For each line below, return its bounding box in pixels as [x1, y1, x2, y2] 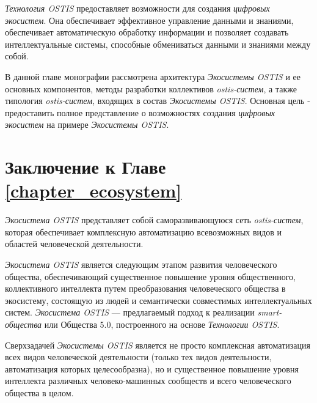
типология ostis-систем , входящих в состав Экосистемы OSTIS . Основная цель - [5, 94, 310, 107]
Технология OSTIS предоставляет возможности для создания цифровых [5, 2, 270, 14]
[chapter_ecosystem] [5, 178, 182, 203]
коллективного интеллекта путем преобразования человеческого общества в [5, 282, 286, 295]
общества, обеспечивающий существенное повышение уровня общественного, [5, 270, 296, 283]
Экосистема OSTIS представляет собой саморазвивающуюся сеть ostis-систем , [5, 213, 304, 226]
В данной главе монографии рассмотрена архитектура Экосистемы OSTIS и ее [5, 70, 301, 83]
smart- [257, 306, 282, 319]
